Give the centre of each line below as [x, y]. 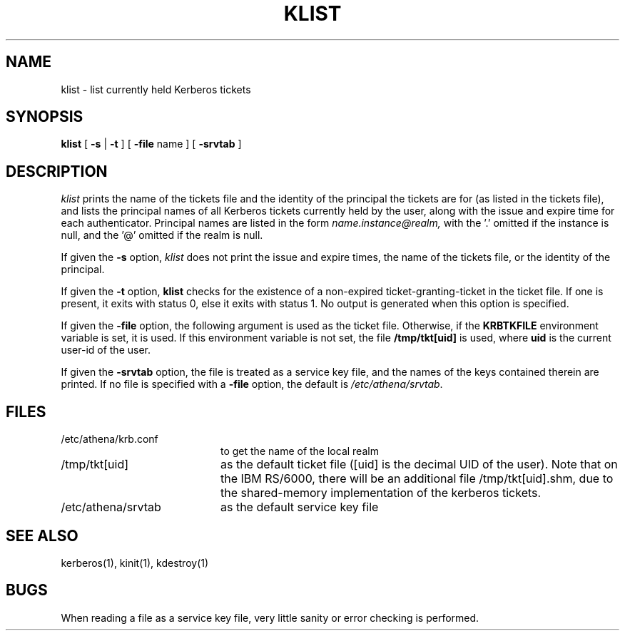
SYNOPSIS [45, 117]
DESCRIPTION [57, 171]
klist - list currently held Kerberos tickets [156, 89]
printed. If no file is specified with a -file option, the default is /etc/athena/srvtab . [252, 384]
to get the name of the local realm [300, 451]
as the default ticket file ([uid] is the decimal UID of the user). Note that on [419, 465]
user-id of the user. [106, 350]
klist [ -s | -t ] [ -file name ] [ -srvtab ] [151, 144]
